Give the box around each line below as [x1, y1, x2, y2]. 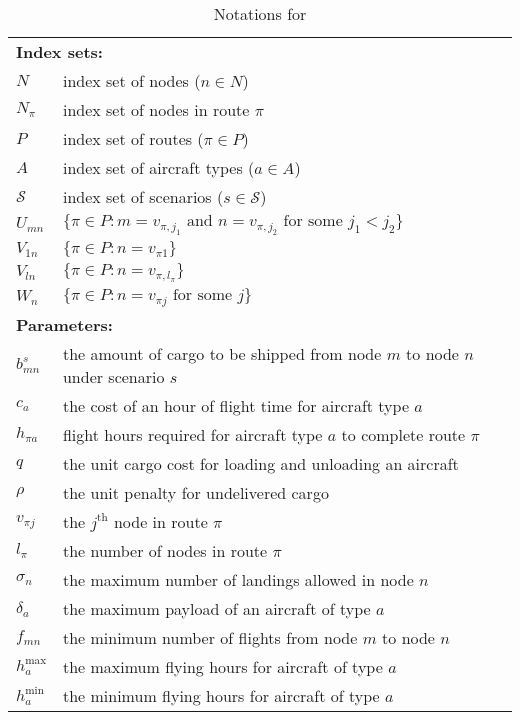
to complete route [341, 423, 466, 447]
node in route [113, 510, 208, 534]
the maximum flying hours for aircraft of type [62, 655, 383, 679]
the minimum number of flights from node [62, 626, 358, 650]
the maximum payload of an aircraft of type [62, 597, 371, 621]
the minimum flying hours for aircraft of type [62, 684, 380, 708]
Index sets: [16, 40, 103, 63]
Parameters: [16, 313, 113, 337]
